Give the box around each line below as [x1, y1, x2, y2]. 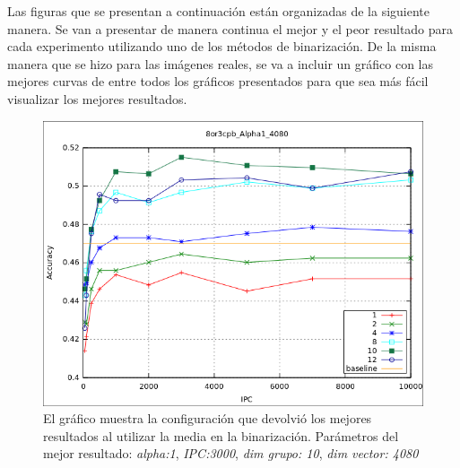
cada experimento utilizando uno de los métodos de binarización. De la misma [7, 37, 437, 56]
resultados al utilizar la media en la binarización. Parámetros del [43, 426, 399, 445]
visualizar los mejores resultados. [7, 89, 187, 108]
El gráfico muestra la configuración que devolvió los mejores [43, 409, 372, 428]
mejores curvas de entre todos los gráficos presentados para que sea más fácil [7, 72, 429, 91]
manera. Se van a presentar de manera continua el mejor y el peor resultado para [7, 19, 454, 38]
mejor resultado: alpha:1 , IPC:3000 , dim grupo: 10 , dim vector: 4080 [43, 444, 419, 463]
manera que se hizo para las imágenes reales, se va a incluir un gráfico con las [7, 54, 434, 73]
